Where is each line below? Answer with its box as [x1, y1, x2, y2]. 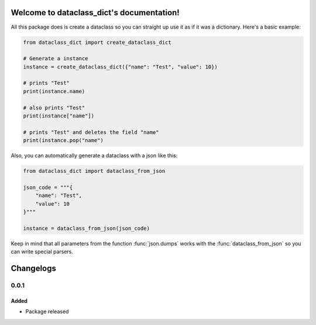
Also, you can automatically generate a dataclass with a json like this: [11, 152, 178, 159]
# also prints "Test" [23, 104, 85, 111]
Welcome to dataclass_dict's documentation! [11, 8, 180, 18]
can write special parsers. [11, 248, 73, 255]
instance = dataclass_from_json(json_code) [23, 225, 150, 231]
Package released [25, 308, 69, 315]
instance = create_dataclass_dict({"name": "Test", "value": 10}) [23, 63, 218, 70]
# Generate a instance [23, 56, 88, 62]
